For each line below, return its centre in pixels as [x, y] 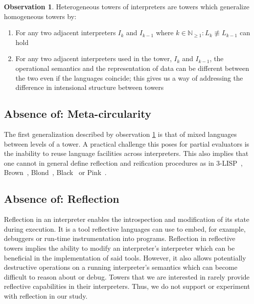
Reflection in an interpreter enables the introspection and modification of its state [127, 219]
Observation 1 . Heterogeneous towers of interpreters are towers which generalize [127, 6]
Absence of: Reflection [62, 199]
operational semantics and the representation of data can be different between [132, 68]
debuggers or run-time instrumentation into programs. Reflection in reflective [120, 238]
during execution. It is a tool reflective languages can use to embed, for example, [125, 228]
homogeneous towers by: [40, 16]
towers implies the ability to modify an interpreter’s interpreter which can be [119, 248]
